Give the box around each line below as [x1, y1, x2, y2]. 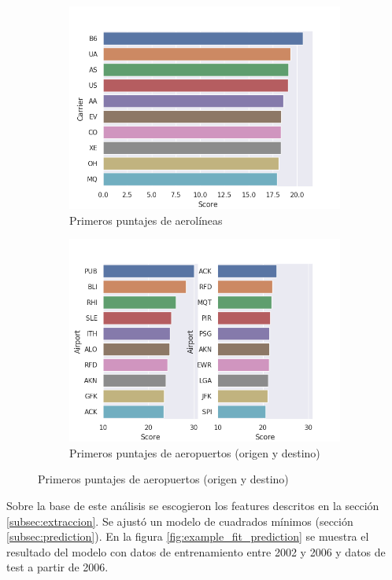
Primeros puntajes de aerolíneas [69, 211, 223, 228]
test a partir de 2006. [6, 559, 109, 575]
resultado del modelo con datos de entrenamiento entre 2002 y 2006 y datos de [6, 543, 386, 560]
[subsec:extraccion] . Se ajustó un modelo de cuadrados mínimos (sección [6, 512, 353, 529]
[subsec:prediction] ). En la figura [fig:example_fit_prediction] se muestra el [6, 528, 369, 545]
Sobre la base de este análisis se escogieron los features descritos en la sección [6, 497, 379, 513]
